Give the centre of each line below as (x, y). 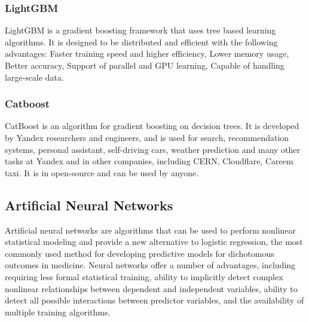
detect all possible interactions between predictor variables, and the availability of (154, 300)
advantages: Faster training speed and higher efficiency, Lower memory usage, (147, 53)
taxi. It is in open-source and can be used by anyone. (102, 172)
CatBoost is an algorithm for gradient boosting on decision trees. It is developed (152, 126)
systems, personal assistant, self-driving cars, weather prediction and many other (153, 149)
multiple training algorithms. (58, 312)
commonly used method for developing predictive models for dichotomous (140, 253)
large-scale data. (34, 77)
